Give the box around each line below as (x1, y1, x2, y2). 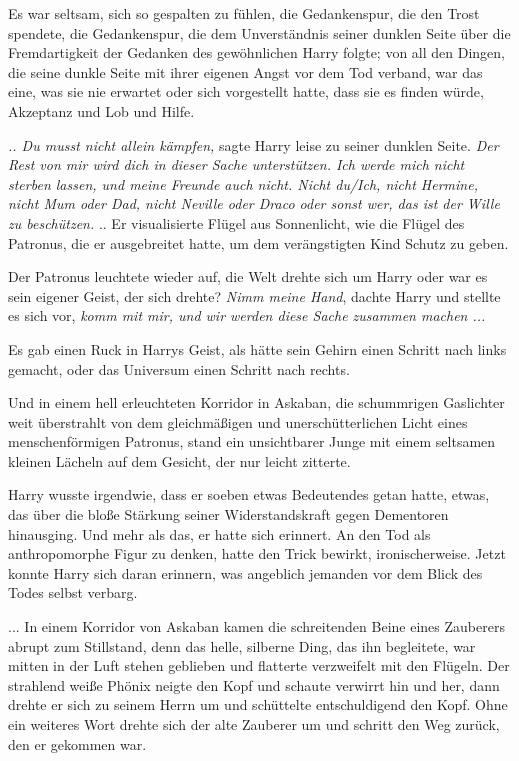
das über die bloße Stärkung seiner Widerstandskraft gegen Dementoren (8, 504, 449, 525)
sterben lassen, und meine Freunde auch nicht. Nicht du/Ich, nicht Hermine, (8, 173, 478, 194)
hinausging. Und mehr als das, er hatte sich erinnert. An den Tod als (8, 523, 431, 544)
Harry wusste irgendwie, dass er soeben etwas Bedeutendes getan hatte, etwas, (8, 484, 490, 505)
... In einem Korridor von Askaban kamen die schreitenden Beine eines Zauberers (8, 616, 505, 637)
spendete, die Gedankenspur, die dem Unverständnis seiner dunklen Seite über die (8, 22, 511, 43)
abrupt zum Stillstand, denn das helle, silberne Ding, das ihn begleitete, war (8, 635, 476, 656)
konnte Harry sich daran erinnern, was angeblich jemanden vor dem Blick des (8, 562, 483, 583)
